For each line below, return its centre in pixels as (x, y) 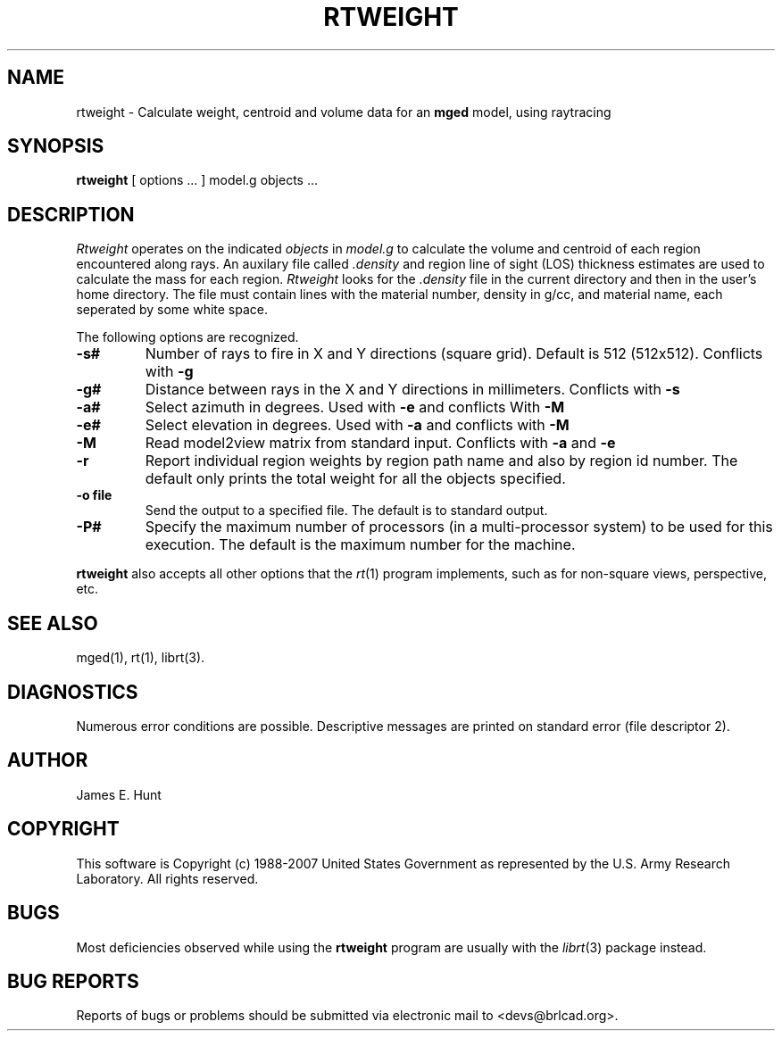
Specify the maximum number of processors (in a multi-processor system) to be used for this (459, 527)
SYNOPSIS (56, 146)
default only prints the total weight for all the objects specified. (355, 479)
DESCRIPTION (71, 214)
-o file (94, 495)
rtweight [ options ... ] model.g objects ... (197, 180)
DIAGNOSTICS (73, 692)
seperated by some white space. (172, 310)
